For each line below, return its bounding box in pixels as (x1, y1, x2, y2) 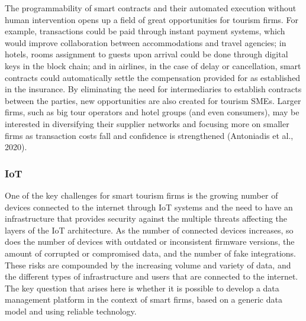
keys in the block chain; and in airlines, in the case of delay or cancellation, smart (5, 59, 301, 72)
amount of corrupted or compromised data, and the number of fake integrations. (5, 247, 296, 259)
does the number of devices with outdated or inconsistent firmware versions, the (5, 235, 295, 248)
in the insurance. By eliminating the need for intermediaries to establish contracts (5, 83, 302, 95)
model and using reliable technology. (5, 304, 137, 317)
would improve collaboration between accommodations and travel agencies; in (5, 36, 286, 48)
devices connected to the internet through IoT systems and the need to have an (5, 200, 293, 213)
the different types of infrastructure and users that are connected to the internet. (5, 270, 298, 283)
